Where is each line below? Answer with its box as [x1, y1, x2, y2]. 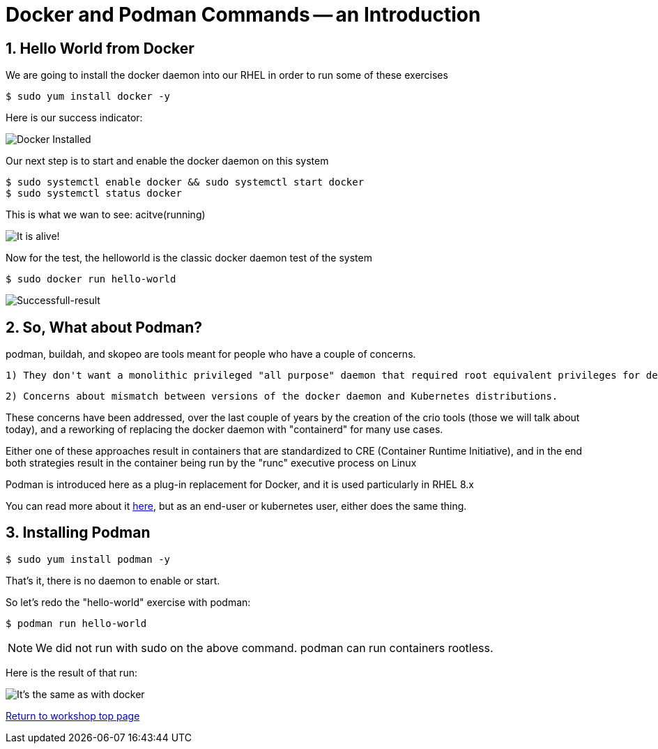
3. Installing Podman [6, 524, 151, 542]
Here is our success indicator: [6, 112, 143, 124]
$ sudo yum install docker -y [6, 91, 171, 103]
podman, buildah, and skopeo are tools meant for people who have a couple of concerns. [6, 348, 416, 361]
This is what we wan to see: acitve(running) [6, 209, 206, 221]
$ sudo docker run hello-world [6, 273, 176, 285]
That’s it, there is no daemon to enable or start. [6, 574, 220, 587]
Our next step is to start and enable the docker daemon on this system [6, 155, 329, 167]
